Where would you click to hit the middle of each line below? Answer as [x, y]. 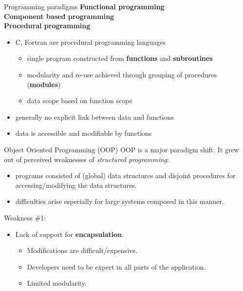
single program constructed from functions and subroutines [120, 58]
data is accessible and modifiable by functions [84, 133]
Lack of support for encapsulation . [70, 234]
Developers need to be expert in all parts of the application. [116, 266]
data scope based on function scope [80, 100]
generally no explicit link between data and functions [94, 117]
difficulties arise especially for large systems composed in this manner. [120, 201]
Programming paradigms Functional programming [84, 6]
